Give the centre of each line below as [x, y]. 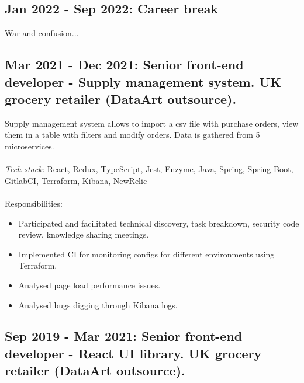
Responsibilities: [34, 203]
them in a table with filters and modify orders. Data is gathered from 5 [132, 135]
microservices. [30, 146]
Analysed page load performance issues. [89, 285]
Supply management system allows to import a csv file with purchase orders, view [152, 123]
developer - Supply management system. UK [143, 81]
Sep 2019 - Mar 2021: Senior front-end [124, 336]
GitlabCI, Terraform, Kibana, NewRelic [76, 180]
